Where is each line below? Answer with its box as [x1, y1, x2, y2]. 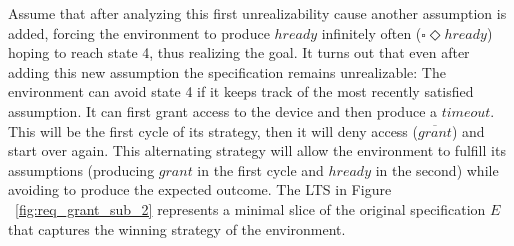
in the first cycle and [197, 159, 324, 180]
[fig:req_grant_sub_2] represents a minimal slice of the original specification [15, 198, 486, 219]
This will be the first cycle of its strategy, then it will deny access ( [8, 120, 418, 141]
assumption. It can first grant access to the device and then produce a [8, 100, 438, 121]
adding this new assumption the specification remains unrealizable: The [8, 61, 446, 82]
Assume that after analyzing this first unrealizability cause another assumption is [8, 3, 507, 23]
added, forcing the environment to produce [8, 22, 270, 43]
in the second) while [375, 159, 499, 180]
